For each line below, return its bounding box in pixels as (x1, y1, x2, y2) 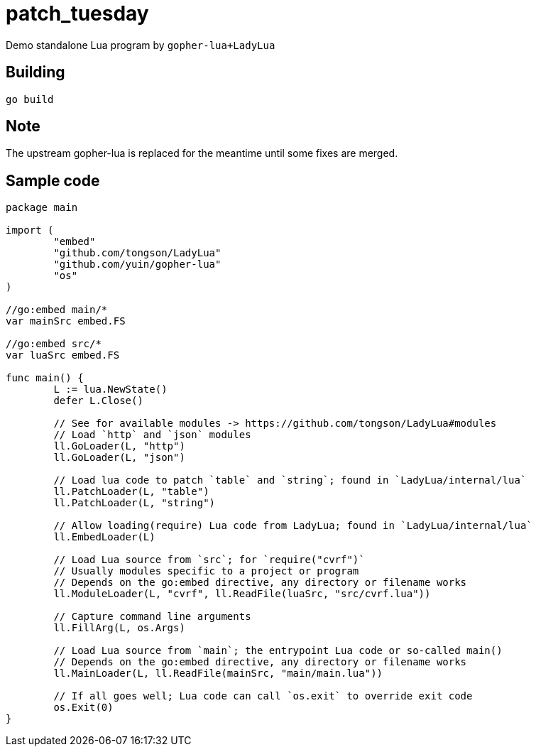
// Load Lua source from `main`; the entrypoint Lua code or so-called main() (53, 645, 503, 657)
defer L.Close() (53, 395, 143, 407)
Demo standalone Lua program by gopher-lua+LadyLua (6, 38, 275, 51)
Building (6, 63, 65, 82)
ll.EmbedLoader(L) (53, 531, 155, 543)
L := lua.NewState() (53, 383, 168, 396)
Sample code (6, 171, 100, 190)
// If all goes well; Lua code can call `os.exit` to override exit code (53, 690, 473, 702)
